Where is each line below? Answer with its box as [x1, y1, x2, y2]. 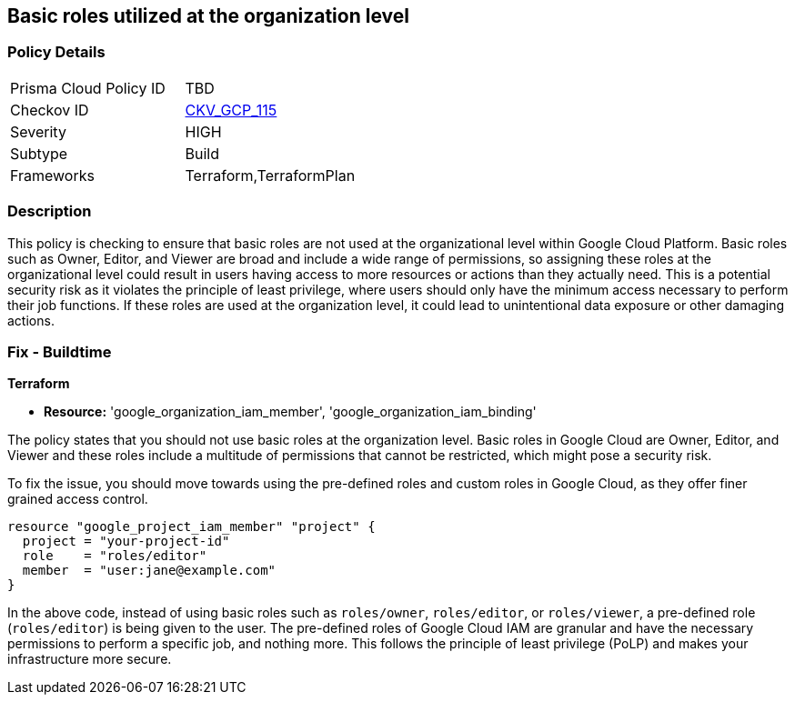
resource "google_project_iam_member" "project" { [7, 519, 376, 535]
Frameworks [10, 165, 95, 185]
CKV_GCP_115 [185, 100, 277, 119]
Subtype [10, 144, 68, 163]
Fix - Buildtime [7, 342, 112, 361]
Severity [10, 122, 66, 141]
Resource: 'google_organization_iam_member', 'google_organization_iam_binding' [44, 404, 537, 420]
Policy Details [7, 43, 106, 62]
